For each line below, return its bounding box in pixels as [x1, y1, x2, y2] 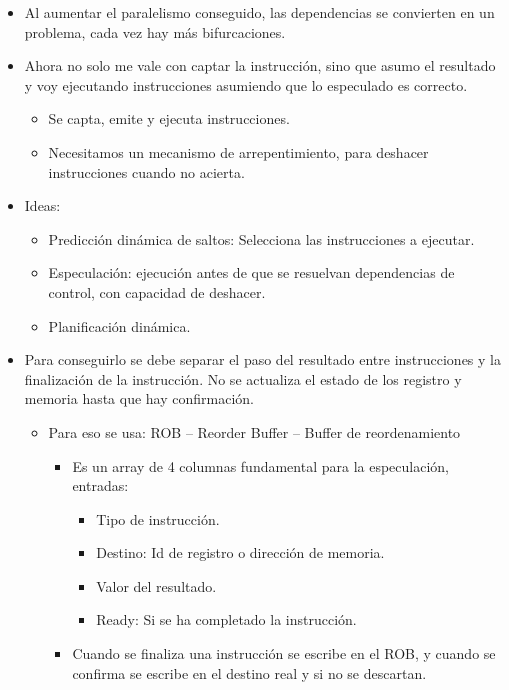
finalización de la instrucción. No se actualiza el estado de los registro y [24, 368, 462, 389]
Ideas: [24, 195, 61, 216]
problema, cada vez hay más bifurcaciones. [24, 21, 286, 42]
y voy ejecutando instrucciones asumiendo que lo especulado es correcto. [24, 74, 468, 95]
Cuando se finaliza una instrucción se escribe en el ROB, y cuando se [72, 643, 496, 664]
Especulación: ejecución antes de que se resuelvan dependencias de [48, 262, 455, 283]
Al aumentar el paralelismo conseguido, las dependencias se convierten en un [24, 2, 495, 22]
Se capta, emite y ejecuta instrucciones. [48, 108, 290, 129]
